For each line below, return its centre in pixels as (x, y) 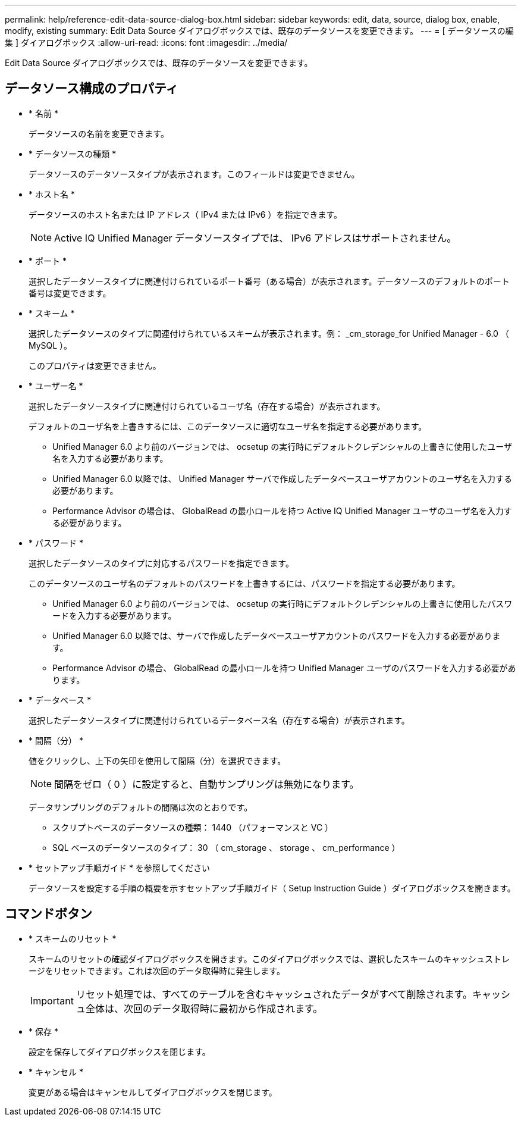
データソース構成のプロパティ (92, 89)
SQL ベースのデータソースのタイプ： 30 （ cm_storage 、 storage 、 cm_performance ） (226, 847)
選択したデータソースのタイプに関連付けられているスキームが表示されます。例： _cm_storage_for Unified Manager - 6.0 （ (269, 333)
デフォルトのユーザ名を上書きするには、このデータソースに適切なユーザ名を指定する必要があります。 (228, 426)
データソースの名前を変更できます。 (99, 133)
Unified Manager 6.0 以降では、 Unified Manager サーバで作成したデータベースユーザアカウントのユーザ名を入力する (283, 478)
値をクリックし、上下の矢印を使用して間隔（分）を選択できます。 (157, 760)
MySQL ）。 (51, 345)
